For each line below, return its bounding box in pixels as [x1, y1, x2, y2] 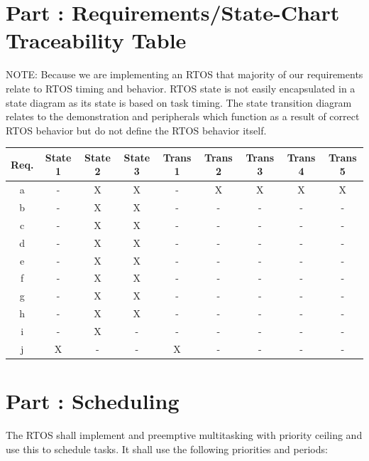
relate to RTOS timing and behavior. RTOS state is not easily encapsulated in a [6, 80, 356, 95]
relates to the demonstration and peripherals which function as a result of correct [6, 109, 360, 124]
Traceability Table [6, 26, 187, 55]
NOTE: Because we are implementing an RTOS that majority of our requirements [6, 67, 363, 82]
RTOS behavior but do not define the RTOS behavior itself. [6, 122, 267, 137]
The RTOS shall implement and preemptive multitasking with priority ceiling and [6, 428, 363, 443]
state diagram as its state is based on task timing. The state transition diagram [6, 95, 352, 110]
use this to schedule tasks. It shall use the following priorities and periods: [6, 441, 328, 456]
